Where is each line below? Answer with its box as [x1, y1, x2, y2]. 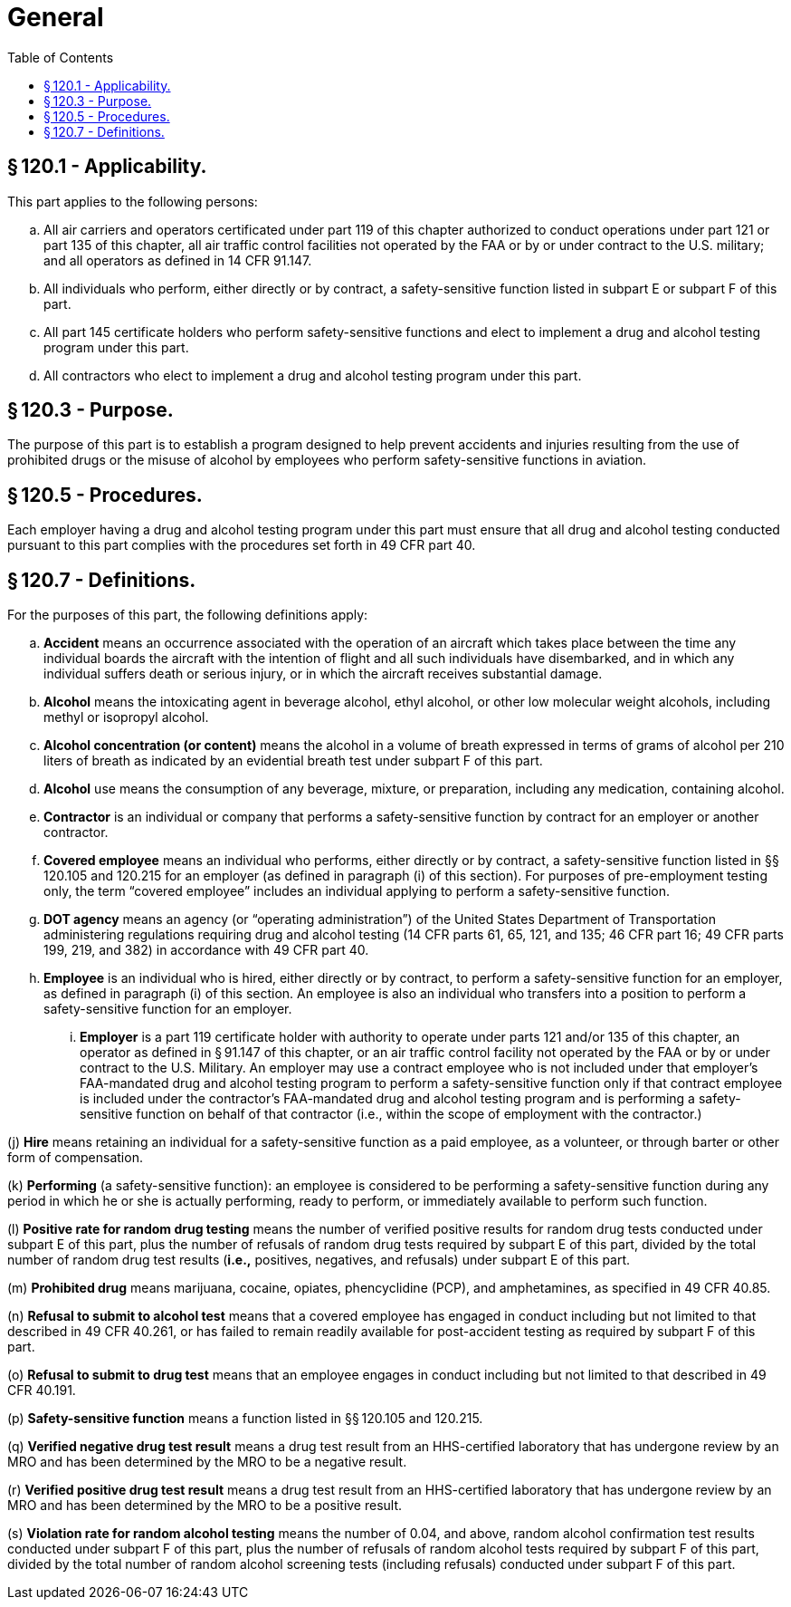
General [7, 2, 104, 33]
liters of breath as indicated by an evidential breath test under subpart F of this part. [43, 753, 543, 769]
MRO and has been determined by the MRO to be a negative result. [7, 1454, 407, 1470]
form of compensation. [7, 1150, 143, 1166]
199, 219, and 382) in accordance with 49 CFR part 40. [43, 942, 369, 958]
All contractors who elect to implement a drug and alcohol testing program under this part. [43, 367, 582, 383]
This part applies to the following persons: [7, 193, 258, 209]
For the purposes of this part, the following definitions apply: [7, 607, 368, 623]
